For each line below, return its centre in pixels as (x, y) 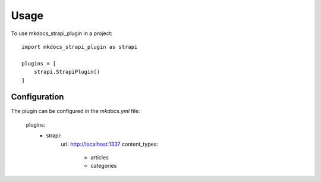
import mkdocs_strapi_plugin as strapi (80, 47)
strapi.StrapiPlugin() (67, 72)
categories (104, 166)
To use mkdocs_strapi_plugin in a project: (62, 33)
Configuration (37, 97)
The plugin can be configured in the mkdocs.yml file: (75, 111)
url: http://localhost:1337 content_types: (110, 144)
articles (100, 157)
